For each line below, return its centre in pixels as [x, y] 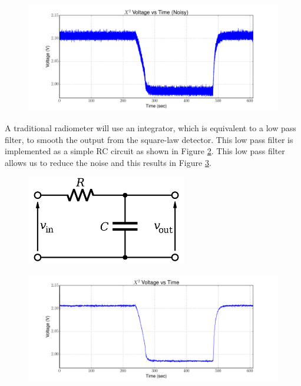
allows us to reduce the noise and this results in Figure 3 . [108, 162]
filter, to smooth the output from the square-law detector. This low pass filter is [149, 139]
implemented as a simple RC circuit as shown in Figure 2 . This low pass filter [145, 151]
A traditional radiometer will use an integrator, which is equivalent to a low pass [150, 127]
